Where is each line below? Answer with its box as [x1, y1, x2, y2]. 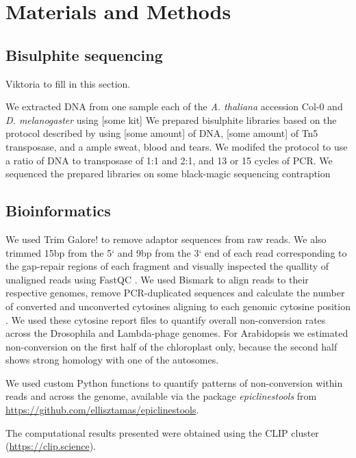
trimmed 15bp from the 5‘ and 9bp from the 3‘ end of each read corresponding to [5, 245, 347, 259]
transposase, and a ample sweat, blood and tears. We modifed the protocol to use [5, 139, 348, 153]
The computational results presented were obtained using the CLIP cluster [5, 425, 319, 440]
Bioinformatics [5, 200, 111, 221]
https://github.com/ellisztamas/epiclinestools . [5, 403, 199, 417]
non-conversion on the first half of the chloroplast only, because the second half [5, 339, 338, 353]
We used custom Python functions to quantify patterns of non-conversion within [5, 375, 343, 390]
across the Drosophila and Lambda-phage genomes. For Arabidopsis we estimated [5, 326, 348, 340]
